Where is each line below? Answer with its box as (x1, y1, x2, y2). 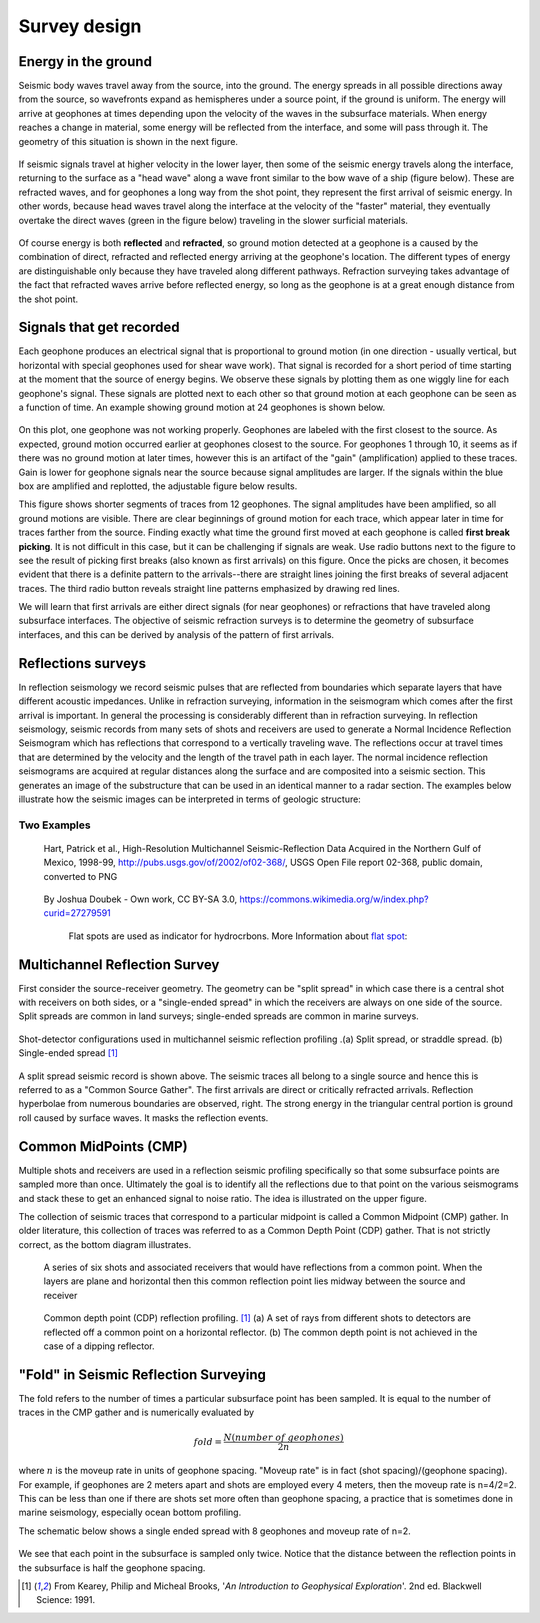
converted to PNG (43, 870, 118, 882)
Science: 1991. (36, 1594, 96, 1606)
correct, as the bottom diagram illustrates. (18, 1238, 192, 1250)
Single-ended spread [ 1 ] (18, 1047, 119, 1059)
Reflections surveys (18, 655, 147, 672)
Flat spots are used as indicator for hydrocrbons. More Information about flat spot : (68, 930, 408, 942)
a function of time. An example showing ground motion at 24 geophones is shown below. (18, 401, 386, 413)
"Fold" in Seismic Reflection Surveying (18, 1366, 267, 1383)
